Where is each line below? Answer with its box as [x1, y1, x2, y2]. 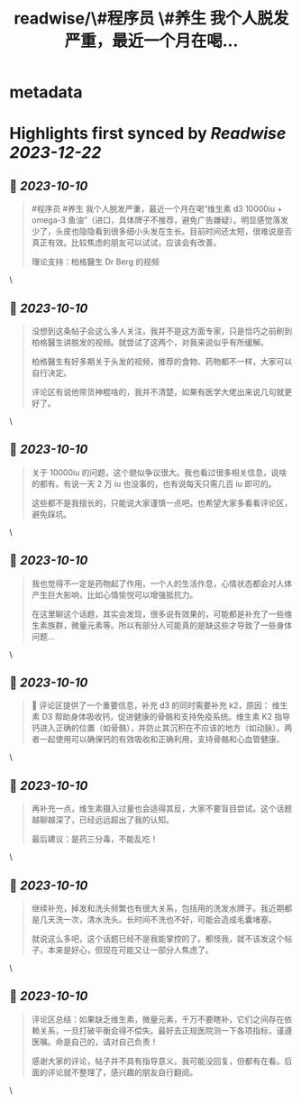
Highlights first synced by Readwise [9, 124, 287, 144]
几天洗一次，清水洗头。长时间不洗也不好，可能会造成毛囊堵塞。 [39, 915, 277, 925]
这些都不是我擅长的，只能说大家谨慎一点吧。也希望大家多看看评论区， [31, 497, 293, 508]
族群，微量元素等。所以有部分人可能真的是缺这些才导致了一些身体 [47, 620, 293, 630]
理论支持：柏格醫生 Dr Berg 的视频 [31, 256, 160, 267]
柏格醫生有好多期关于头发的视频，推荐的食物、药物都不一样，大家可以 [31, 356, 293, 366]
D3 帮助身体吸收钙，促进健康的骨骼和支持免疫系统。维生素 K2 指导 [41, 712, 291, 722]
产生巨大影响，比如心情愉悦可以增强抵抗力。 [31, 589, 198, 600]
